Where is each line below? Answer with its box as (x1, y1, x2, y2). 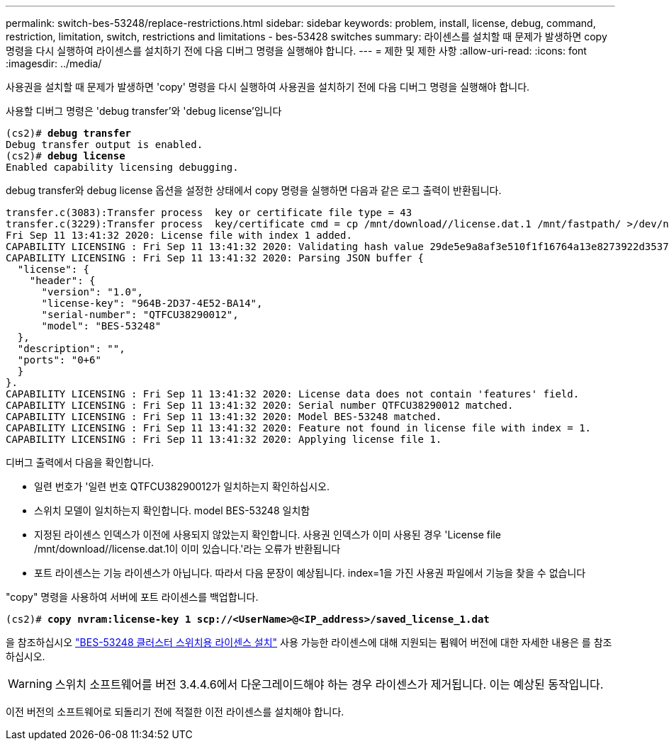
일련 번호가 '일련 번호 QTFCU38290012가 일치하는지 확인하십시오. (34, 480, 330, 492)
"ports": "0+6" (17, 354, 101, 366)
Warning (8, 677, 52, 691)
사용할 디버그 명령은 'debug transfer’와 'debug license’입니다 (6, 105, 282, 117)
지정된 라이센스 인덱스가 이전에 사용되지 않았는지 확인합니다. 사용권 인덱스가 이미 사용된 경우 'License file (34, 529, 501, 541)
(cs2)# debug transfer (6, 128, 132, 139)
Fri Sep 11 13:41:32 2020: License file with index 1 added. (6, 230, 352, 241)
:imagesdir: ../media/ (6, 57, 102, 69)
